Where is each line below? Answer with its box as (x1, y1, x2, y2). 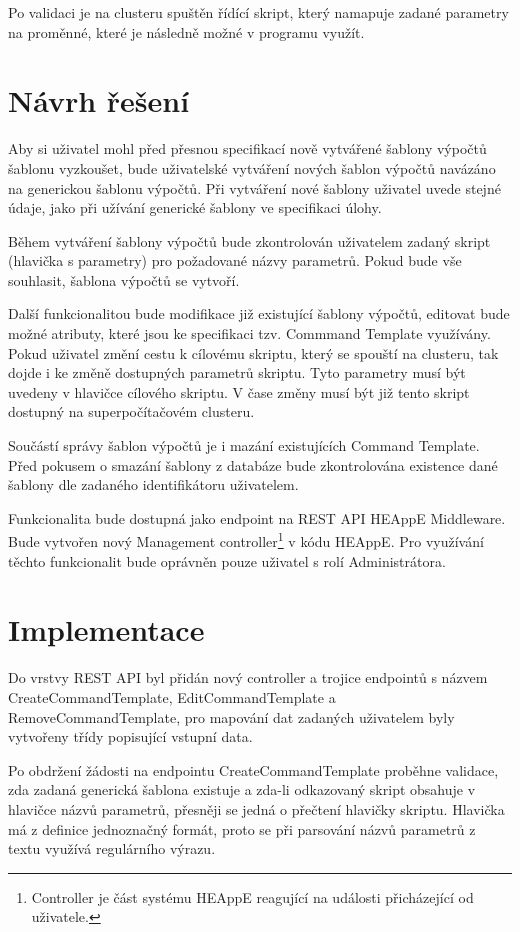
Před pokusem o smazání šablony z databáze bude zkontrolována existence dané (8, 454, 498, 475)
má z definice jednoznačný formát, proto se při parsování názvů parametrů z (8, 818, 476, 839)
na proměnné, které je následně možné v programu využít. (8, 21, 365, 42)
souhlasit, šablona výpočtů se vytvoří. (8, 269, 240, 290)
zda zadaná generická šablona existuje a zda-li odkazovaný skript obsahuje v (8, 779, 476, 800)
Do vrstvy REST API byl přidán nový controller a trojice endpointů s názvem (8, 667, 488, 688)
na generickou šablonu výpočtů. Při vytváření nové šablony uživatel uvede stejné (8, 177, 501, 198)
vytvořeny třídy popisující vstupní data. (8, 726, 253, 747)
